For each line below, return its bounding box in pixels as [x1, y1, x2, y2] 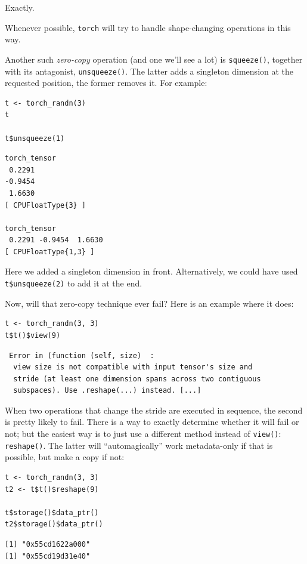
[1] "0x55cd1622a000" [5, 540, 91, 548]
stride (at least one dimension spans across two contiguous [13, 374, 261, 383]
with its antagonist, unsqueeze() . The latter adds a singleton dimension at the [5, 64, 294, 77]
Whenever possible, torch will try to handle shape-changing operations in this [5, 21, 291, 33]
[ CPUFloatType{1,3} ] [5, 247, 95, 256]
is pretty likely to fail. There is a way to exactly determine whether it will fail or [5, 415, 299, 428]
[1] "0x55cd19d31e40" [5, 551, 91, 560]
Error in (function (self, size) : [9, 351, 154, 360]
